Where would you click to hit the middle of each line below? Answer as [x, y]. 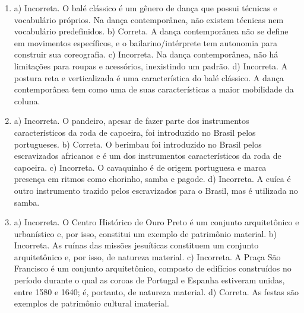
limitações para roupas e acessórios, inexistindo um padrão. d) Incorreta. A [151, 66]
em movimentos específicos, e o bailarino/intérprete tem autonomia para [146, 42]
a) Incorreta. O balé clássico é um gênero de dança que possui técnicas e [145, 8]
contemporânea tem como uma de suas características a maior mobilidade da [154, 89]
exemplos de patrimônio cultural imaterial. [91, 303]
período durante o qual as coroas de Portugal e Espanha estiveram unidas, [149, 280]
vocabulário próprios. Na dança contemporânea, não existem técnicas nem [149, 19]
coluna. [27, 100]
